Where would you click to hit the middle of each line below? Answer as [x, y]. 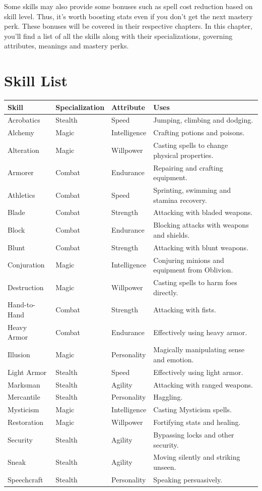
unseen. [165, 467]
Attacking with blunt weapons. [201, 247]
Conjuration [26, 265]
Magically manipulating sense [199, 349]
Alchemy [21, 132]
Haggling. [168, 397]
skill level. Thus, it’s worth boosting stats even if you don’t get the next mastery [128, 16]
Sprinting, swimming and [192, 190]
